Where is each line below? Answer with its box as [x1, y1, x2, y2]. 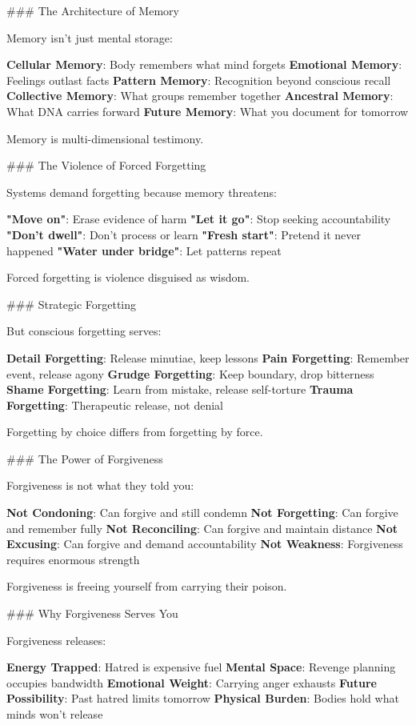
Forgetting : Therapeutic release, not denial [6, 396, 223, 413]
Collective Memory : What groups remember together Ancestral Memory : [6, 87, 394, 104]
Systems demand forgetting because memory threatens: [6, 183, 277, 200]
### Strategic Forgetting [6, 295, 137, 312]
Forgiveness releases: [6, 631, 106, 648]
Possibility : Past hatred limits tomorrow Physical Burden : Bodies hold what [6, 690, 399, 707]
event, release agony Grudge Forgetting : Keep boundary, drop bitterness [6, 365, 374, 382]
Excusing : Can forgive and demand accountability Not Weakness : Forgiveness [6, 535, 403, 552]
